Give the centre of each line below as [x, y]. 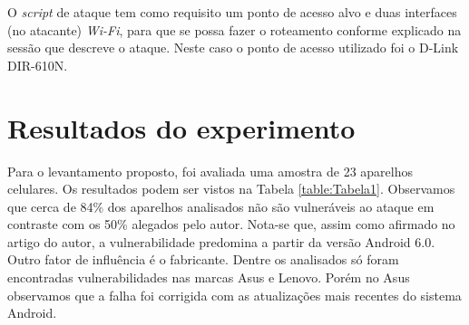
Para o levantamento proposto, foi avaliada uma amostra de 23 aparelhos [210, 171]
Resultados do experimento [181, 127]
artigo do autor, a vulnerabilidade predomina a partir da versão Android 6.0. [221, 241]
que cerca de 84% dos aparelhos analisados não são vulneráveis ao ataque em [221, 206]
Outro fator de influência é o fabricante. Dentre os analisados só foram [203, 259]
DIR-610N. [38, 65]
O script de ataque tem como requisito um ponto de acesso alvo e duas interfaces [232, 12]
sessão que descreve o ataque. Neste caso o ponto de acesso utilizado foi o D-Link [233, 48]
